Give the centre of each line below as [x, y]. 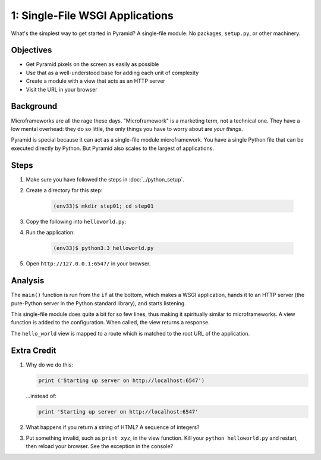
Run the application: [50, 233]
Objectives [32, 50]
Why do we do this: [50, 364]
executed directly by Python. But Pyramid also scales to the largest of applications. [112, 148]
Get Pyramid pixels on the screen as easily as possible [92, 64]
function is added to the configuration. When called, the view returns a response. [111, 323]
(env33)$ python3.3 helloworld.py [103, 248]
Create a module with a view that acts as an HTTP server [96, 81]
